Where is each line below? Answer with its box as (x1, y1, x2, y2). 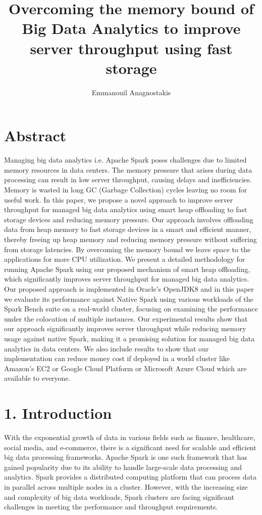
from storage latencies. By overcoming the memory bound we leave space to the (4, 244, 251, 254)
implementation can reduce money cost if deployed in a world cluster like (4, 353, 230, 364)
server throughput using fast (30, 37, 233, 58)
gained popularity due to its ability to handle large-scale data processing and (4, 461, 242, 472)
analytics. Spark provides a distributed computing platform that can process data (4, 471, 256, 482)
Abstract (4, 125, 67, 146)
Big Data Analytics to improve (22, 18, 241, 38)
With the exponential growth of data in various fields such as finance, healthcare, (4, 432, 255, 442)
